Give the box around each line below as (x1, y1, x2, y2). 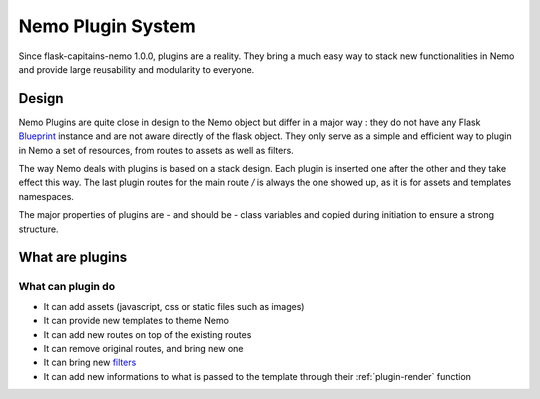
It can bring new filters (43, 356, 137, 369)
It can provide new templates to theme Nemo (43, 315, 230, 327)
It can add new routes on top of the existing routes (43, 328, 252, 340)
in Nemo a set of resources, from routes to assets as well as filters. (18, 144, 294, 156)
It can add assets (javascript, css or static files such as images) (43, 300, 305, 312)
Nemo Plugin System (18, 15, 196, 37)
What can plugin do (18, 280, 115, 294)
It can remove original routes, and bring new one (43, 342, 244, 354)
